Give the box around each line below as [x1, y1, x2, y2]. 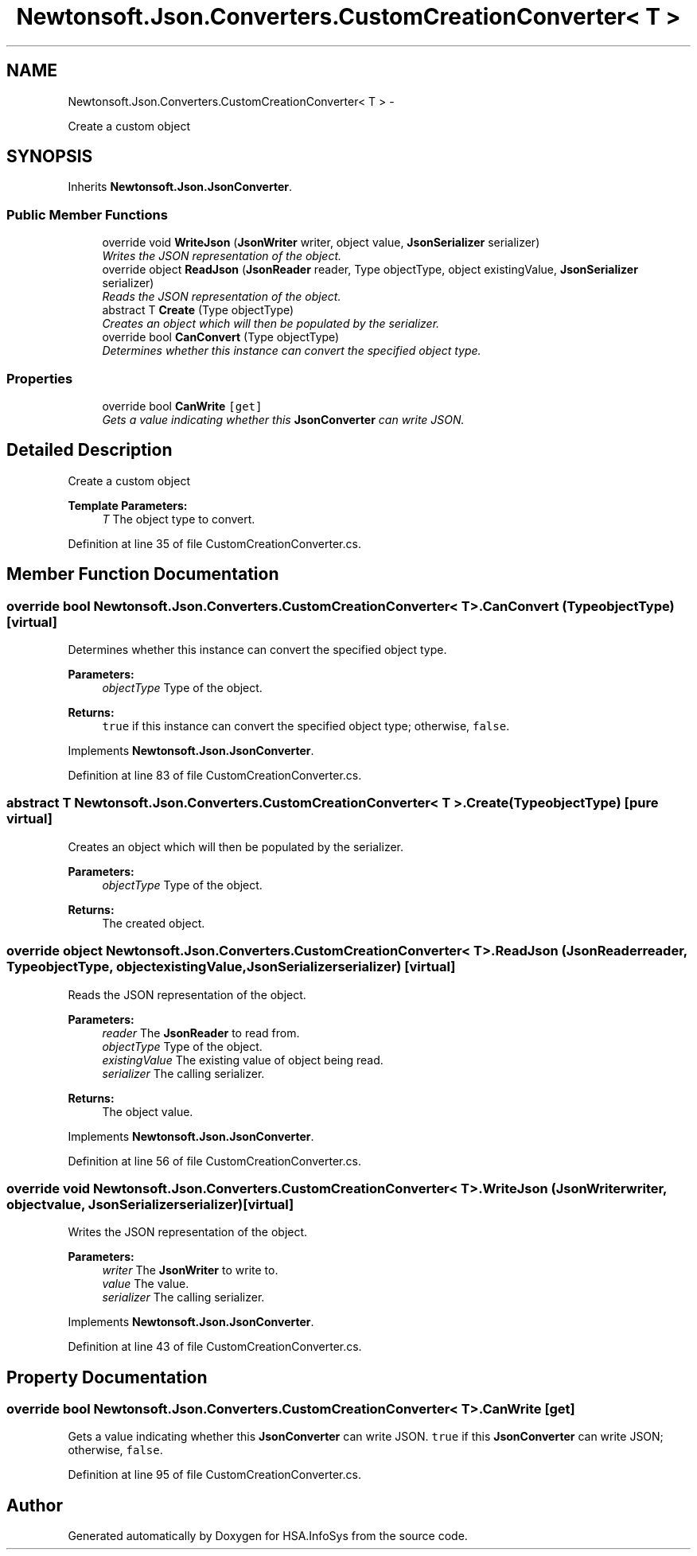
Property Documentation [6, 1367, 208, 1387]
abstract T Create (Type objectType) [102, 303, 294, 317]
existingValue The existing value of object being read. [102, 1052, 384, 1067]
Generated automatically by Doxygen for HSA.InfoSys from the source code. [68, 1529, 468, 1543]
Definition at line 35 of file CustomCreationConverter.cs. [68, 536, 361, 550]
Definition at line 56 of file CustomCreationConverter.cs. [68, 1153, 361, 1168]
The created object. [102, 916, 205, 930]
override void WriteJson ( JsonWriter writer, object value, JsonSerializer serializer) [102, 235, 540, 250]
